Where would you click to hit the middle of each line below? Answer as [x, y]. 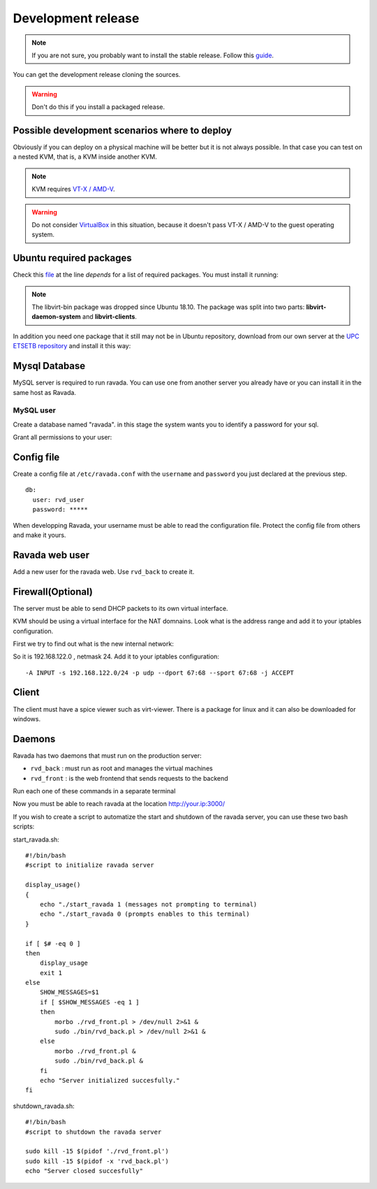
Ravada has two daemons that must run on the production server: [107, 756]
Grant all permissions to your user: [62, 438]
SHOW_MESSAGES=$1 [69, 992]
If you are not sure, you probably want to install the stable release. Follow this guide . [153, 55]
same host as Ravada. [45, 392]
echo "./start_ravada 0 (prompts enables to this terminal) [145, 914]
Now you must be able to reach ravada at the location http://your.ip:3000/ [119, 804]
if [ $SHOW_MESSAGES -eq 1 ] [89, 1002]
